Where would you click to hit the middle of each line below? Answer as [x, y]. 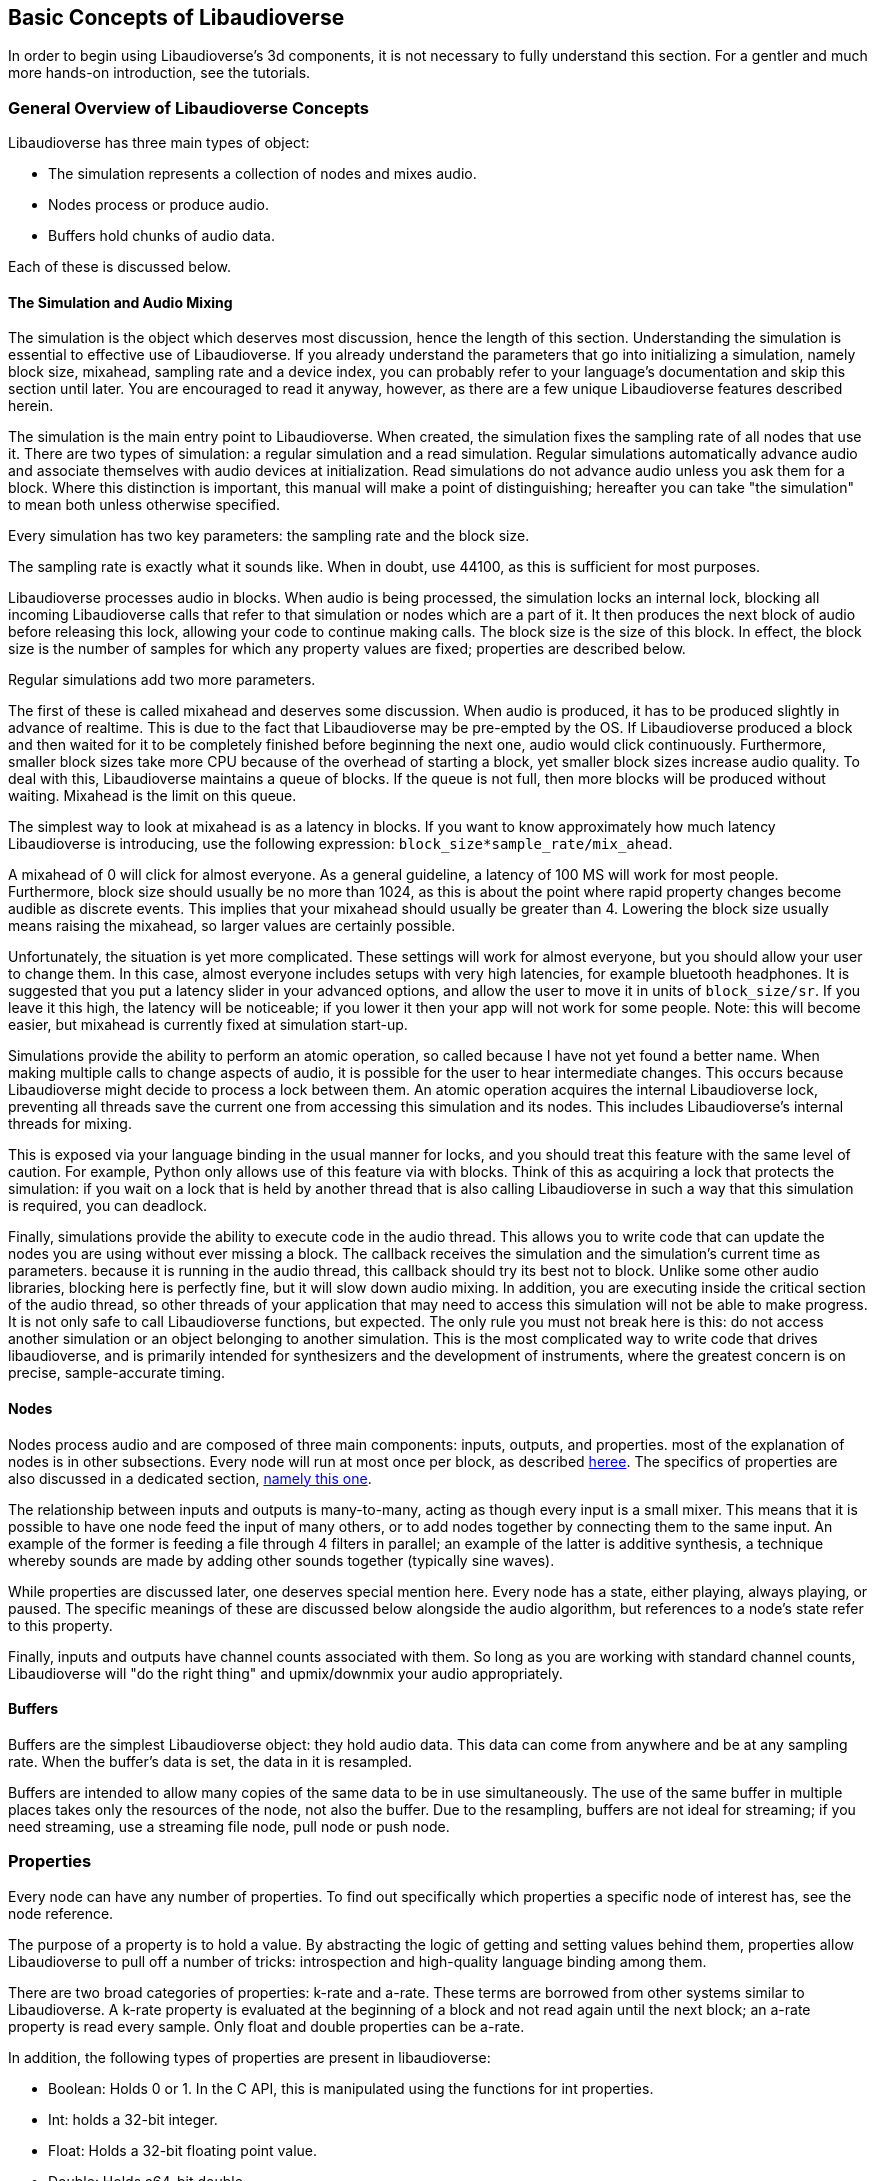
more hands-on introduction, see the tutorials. [159, 73]
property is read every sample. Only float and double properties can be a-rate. [266, 2026]
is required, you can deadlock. [108, 1206]
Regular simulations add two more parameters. [162, 680]
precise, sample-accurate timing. [117, 1373]
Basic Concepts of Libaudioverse [176, 17]
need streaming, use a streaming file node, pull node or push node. [229, 1826]
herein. [31, 406]
